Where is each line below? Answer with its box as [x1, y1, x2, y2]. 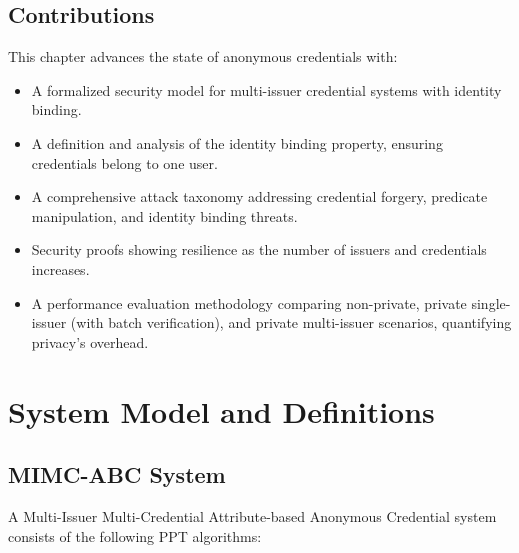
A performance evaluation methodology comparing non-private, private [31, 292, 467, 313]
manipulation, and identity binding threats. [31, 205, 298, 226]
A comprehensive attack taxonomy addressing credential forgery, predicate [31, 186, 488, 207]
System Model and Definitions [8, 390, 435, 431]
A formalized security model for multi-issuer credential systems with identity [31, 79, 502, 100]
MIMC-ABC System [8, 459, 226, 490]
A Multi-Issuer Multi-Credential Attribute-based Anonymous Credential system [8, 505, 497, 526]
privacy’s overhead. [31, 331, 149, 352]
